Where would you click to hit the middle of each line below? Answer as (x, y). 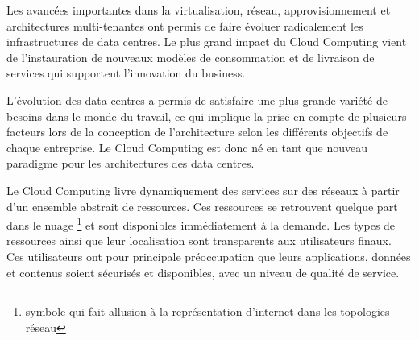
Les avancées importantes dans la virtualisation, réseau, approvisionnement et (199, 10)
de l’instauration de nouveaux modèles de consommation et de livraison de (191, 57)
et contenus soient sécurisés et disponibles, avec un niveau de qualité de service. (203, 272)
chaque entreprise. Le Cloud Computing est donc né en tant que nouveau (187, 147)
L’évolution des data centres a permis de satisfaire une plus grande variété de (197, 100)
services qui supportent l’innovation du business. (126, 73)
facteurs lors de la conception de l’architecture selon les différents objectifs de (197, 132)
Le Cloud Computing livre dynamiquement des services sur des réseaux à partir (203, 190)
